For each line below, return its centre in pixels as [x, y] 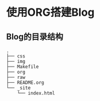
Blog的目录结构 [35, 37]
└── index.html [36, 93]
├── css [16, 56]
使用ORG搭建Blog [50, 12]
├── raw [16, 77]
